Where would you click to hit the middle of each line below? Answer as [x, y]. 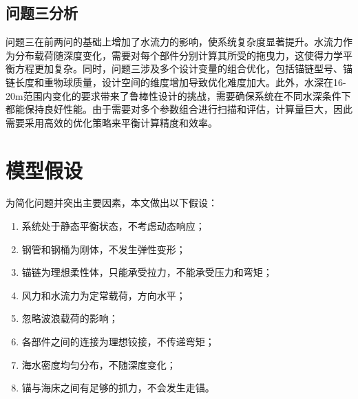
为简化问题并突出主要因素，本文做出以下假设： [112, 203]
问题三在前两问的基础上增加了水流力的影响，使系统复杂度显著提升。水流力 [174, 42]
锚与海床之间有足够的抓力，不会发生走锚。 [118, 388]
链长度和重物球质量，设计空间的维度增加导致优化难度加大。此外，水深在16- [176, 82]
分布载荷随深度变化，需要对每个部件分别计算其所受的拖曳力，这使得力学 [179, 55]
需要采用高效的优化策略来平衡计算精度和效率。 [112, 122]
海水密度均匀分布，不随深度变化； [99, 364]
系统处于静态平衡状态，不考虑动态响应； [113, 226]
